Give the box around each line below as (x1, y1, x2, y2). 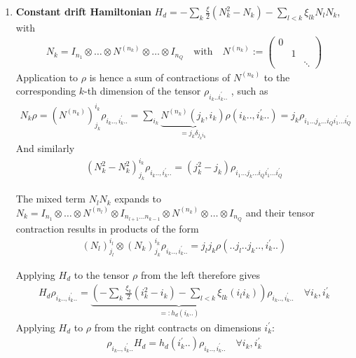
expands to (114, 191, 161, 206)
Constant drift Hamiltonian (15, 4, 151, 18)
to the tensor (74, 267, 130, 282)
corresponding (15, 83, 76, 98)
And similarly (15, 141, 75, 156)
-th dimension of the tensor (84, 83, 201, 98)
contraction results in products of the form (15, 221, 199, 235)
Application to (15, 69, 78, 84)
